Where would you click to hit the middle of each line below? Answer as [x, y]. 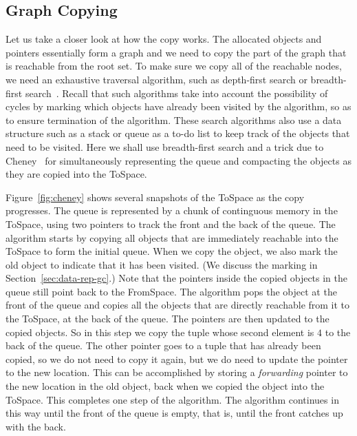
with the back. [36, 426]
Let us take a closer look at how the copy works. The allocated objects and [164, 39]
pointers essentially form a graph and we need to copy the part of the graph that [176, 52]
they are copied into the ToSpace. [76, 174]
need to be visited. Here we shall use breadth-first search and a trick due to [165, 146]
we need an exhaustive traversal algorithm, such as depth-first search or [156, 79]
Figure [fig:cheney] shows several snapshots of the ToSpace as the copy [155, 197]
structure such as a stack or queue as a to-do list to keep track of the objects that [178, 133]
